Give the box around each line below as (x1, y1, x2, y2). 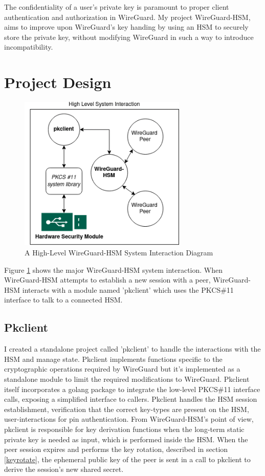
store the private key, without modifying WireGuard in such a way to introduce (4, 31, 254, 42)
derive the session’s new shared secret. (4, 464, 124, 474)
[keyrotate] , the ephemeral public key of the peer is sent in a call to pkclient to (4, 453, 251, 464)
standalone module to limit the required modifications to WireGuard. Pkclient (4, 373, 250, 384)
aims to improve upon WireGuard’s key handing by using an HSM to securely (4, 21, 249, 32)
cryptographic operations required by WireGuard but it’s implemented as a (4, 363, 240, 374)
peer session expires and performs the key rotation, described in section (4, 444, 228, 455)
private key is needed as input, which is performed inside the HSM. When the (4, 434, 248, 444)
